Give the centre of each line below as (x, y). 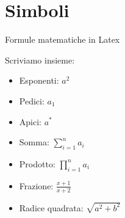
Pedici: (32, 100)
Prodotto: (37, 163)
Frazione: (36, 185)
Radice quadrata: (51, 207)
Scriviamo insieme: (40, 60)
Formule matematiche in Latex (62, 39)
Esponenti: (39, 80)
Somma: (34, 142)
